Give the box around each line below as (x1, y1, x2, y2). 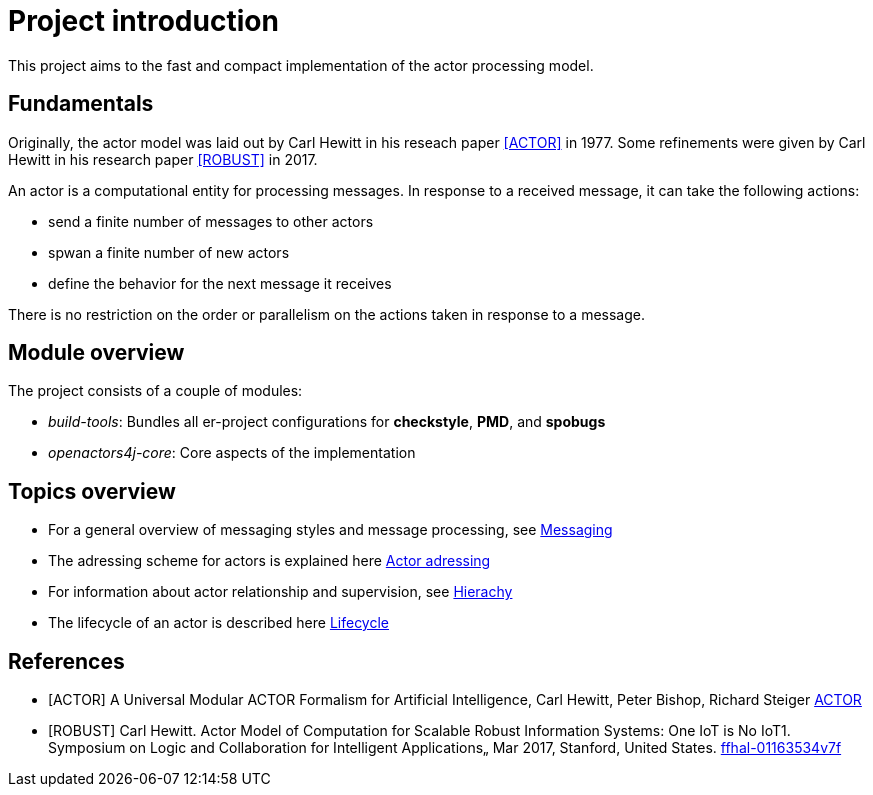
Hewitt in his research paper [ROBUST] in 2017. (8, 150, 318, 168)
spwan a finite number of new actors (48, 243, 290, 261)
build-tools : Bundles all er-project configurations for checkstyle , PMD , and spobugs (48, 413, 606, 431)
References (8, 648, 125, 674)
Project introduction (8, 4, 279, 38)
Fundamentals (8, 91, 154, 117)
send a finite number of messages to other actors (48, 212, 374, 230)
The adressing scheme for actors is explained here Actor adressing (48, 552, 491, 570)
